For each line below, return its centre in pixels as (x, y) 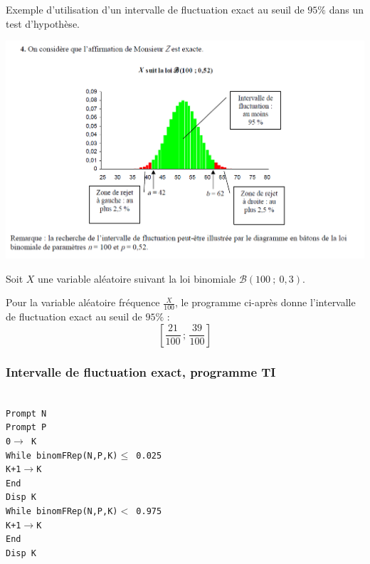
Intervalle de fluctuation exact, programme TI (141, 371)
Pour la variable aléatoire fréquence (83, 302)
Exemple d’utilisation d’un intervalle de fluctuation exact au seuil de (155, 9)
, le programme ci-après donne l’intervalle (265, 302)
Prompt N (26, 413)
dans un (346, 9)
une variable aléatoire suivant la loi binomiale (137, 278)
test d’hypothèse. (43, 23)
